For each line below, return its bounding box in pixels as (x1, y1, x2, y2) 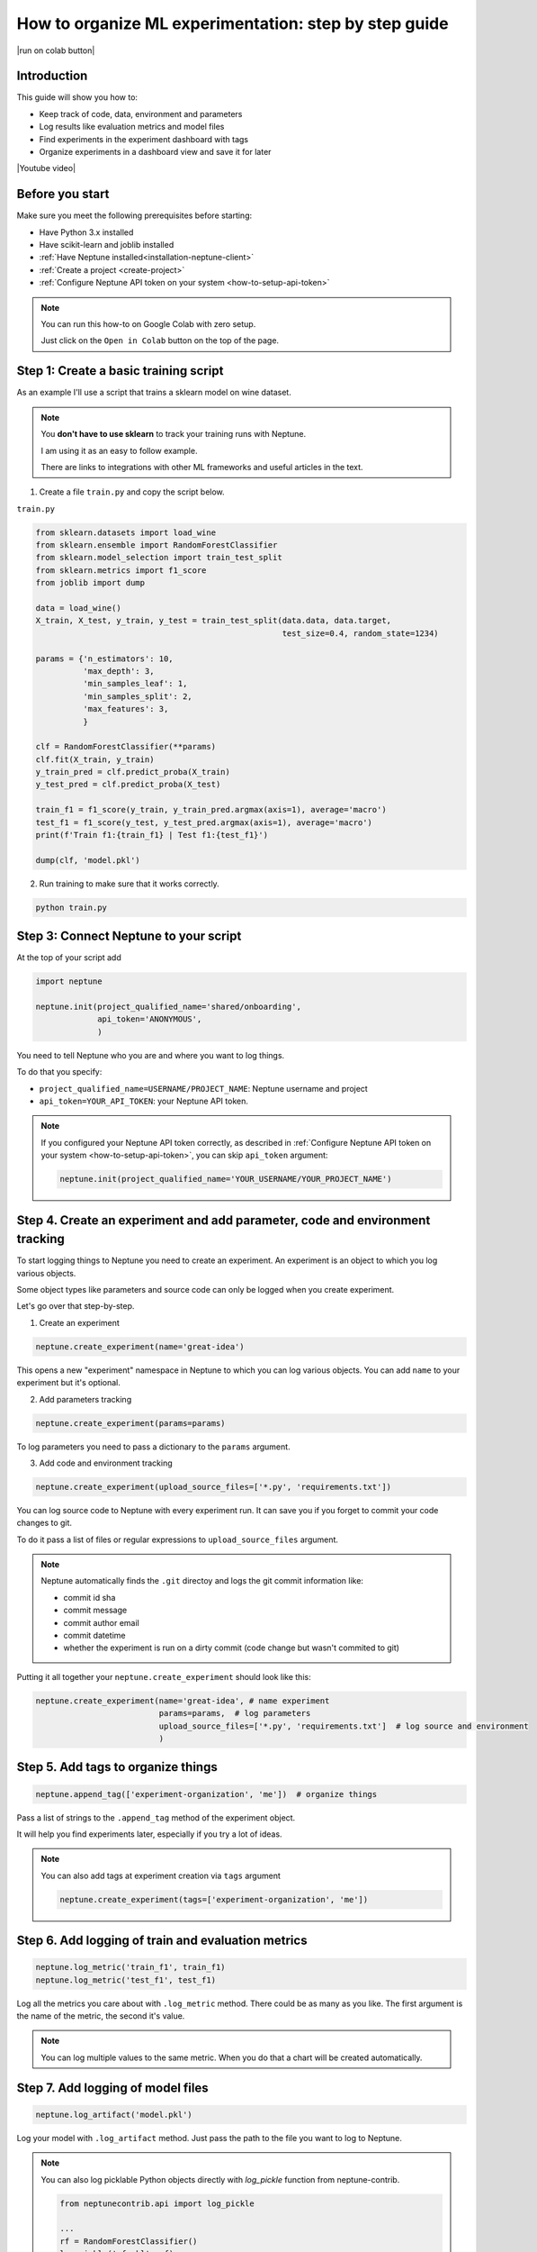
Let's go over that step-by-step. (16, 1301, 135, 1312)
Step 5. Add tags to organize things (16, 1759, 218, 1775)
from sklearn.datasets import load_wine (35, 527, 216, 538)
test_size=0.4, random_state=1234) (282, 628, 440, 639)
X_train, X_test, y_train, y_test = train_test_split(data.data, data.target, (35, 615, 391, 626)
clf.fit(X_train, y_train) (35, 754, 155, 765)
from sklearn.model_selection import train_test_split (35, 552, 282, 563)
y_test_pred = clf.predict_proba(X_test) (35, 779, 221, 790)
